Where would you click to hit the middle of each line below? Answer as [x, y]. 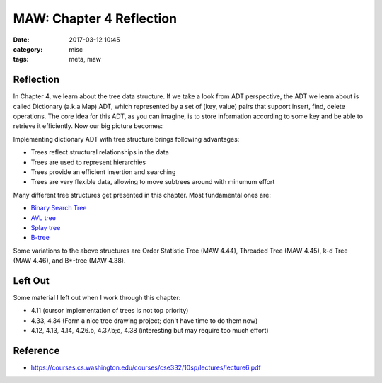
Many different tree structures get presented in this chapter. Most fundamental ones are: [142, 195]
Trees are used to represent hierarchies [88, 162]
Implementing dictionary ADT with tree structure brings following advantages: [126, 139]
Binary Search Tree [59, 208]
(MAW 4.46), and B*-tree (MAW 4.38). [69, 261]
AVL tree [44, 218]
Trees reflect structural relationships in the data [100, 152]
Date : [21, 40]
